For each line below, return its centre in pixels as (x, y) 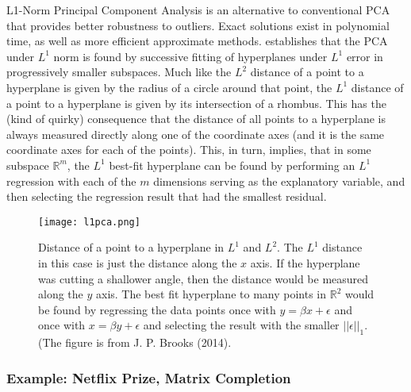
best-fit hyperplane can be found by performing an (232, 165)
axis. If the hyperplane (305, 262)
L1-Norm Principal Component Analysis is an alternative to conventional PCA (198, 10)
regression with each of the (71, 181)
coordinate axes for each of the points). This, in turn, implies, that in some (189, 150)
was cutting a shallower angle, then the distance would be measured (204, 278)
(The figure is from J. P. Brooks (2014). (135, 342)
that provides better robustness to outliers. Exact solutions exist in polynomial (198, 25)
